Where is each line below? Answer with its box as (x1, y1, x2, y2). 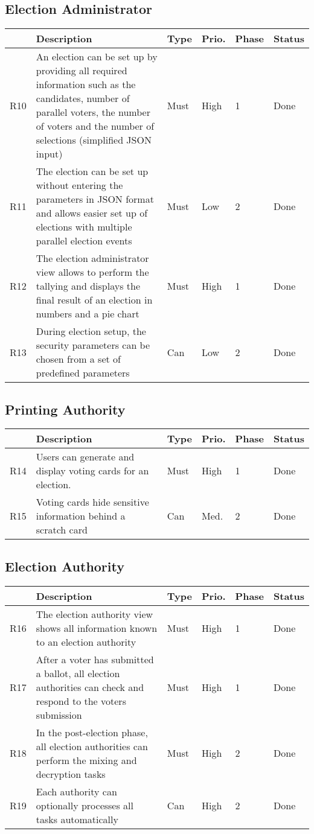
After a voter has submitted (36, 652, 154, 666)
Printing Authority (5, 399, 126, 418)
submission (36, 707, 82, 722)
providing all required (36, 63, 127, 78)
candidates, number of (36, 91, 130, 106)
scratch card (36, 523, 88, 537)
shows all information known (36, 620, 158, 635)
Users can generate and (36, 450, 135, 464)
